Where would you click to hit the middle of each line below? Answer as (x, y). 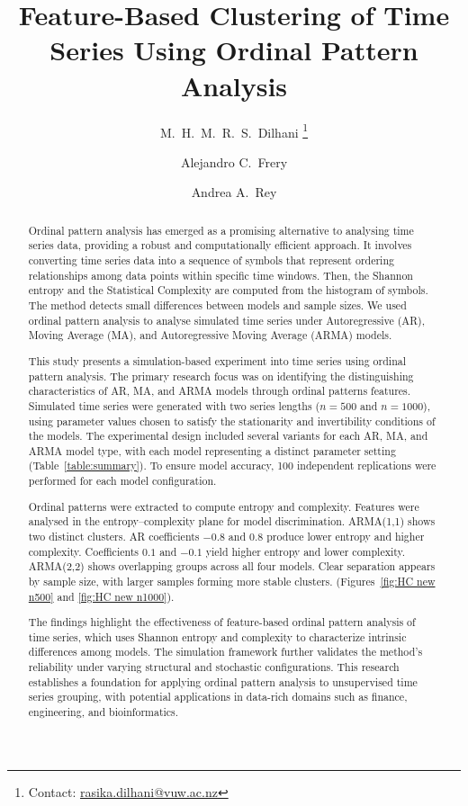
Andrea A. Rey (234, 192)
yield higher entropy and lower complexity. (306, 551)
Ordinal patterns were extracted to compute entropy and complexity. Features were (224, 506)
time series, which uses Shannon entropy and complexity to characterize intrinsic (217, 636)
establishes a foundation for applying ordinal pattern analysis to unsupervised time (223, 681)
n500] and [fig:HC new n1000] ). (101, 596)
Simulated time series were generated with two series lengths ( (174, 405)
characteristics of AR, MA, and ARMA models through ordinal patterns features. (220, 391)
